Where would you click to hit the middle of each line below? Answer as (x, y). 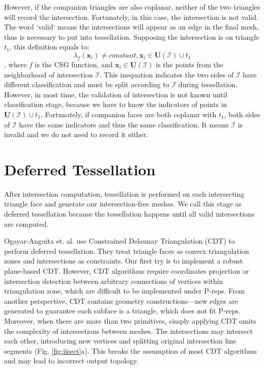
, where (16, 64)
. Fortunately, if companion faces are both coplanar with (128, 114)
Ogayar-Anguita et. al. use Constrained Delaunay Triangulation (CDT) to (120, 241)
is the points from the (190, 64)
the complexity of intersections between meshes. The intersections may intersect (129, 331)
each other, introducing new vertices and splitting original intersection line (120, 341)
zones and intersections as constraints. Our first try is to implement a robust (124, 261)
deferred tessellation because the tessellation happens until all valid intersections (129, 214)
